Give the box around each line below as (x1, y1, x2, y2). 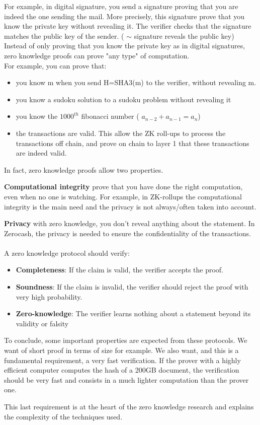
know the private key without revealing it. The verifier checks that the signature (4, 21, 251, 31)
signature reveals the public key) (134, 30, 234, 41)
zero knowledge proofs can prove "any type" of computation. (4, 50, 190, 60)
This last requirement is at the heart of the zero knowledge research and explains (4, 401, 254, 411)
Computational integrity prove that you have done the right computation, (4, 181, 243, 192)
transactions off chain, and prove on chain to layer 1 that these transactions (16, 137, 249, 148)
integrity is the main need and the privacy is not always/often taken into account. (4, 201, 256, 211)
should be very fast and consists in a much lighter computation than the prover (4, 374, 249, 385)
